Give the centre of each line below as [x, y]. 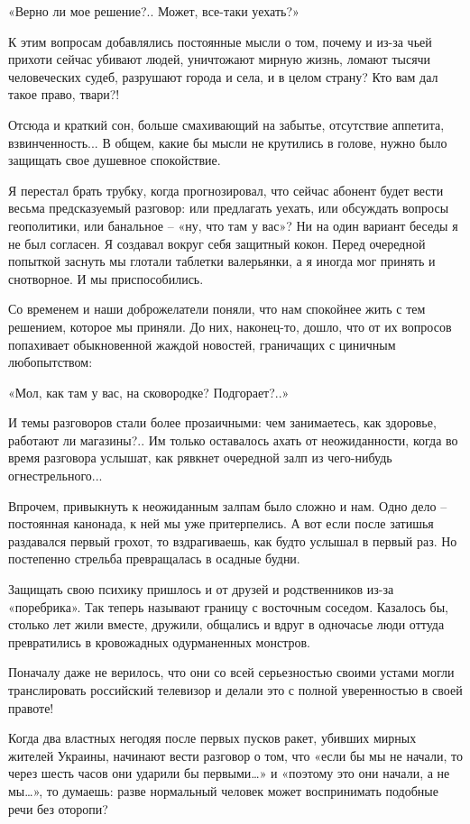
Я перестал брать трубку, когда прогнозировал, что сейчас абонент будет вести [226, 190]
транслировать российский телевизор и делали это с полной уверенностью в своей [235, 690]
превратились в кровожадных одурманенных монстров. [159, 641]
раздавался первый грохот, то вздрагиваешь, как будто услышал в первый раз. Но [233, 540]
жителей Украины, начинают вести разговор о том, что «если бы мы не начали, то [235, 755]
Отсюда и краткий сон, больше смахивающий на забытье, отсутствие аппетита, [226, 124]
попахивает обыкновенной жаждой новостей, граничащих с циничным [202, 344]
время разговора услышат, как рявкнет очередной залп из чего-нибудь [200, 458]
